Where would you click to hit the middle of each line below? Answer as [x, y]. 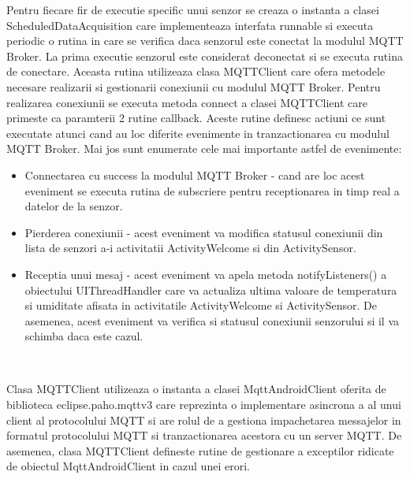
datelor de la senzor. [74, 206]
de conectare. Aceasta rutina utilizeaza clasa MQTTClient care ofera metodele [196, 71]
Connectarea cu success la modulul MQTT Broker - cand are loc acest [195, 175]
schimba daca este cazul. [84, 336]
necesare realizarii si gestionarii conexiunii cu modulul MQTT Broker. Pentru [194, 86]
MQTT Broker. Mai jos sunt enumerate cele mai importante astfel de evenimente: [204, 149]
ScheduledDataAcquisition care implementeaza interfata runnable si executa [190, 25]
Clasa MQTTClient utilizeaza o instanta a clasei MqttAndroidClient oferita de [196, 389]
